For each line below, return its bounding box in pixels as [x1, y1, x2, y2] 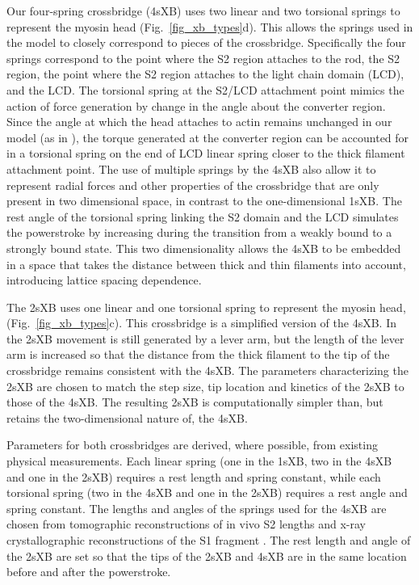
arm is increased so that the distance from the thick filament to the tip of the [6, 346, 390, 363]
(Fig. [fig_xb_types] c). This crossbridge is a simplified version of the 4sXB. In [6, 314, 396, 331]
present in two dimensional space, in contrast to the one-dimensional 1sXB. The [6, 192, 402, 209]
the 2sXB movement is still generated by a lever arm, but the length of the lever [6, 330, 404, 347]
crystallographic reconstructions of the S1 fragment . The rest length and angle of [6, 532, 411, 548]
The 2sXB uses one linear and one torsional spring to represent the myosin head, [6, 298, 406, 315]
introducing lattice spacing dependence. [6, 271, 202, 288]
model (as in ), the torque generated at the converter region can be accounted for [6, 128, 409, 145]
